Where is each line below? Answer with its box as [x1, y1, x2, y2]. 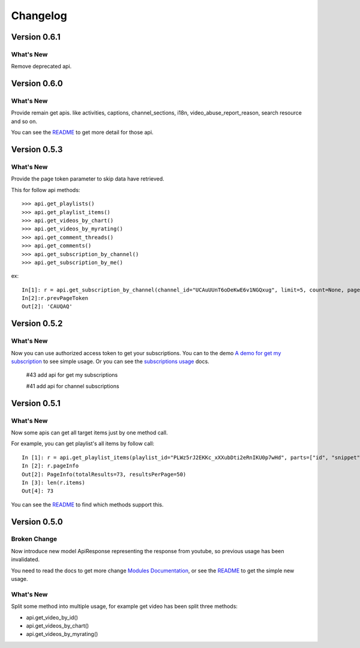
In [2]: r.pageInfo [22, 463, 79, 469]
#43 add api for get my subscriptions [26, 371, 118, 379]
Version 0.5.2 [11, 319, 63, 329]
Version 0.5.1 [11, 398, 61, 408]
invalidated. [11, 556, 40, 563]
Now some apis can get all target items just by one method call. [11, 429, 168, 436]
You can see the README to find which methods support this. [11, 501, 164, 508]
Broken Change [11, 535, 58, 543]
